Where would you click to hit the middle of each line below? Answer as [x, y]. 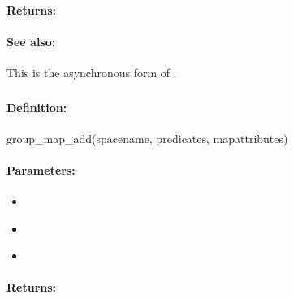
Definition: [37, 107]
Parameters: [41, 169]
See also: [31, 41]
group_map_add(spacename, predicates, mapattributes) [147, 138]
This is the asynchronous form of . [92, 72]
